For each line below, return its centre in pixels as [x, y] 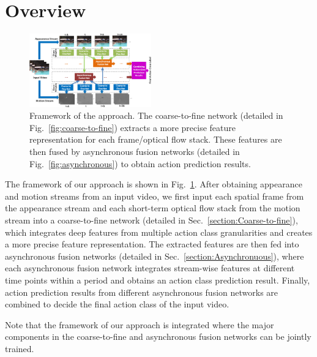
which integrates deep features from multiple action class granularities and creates [159, 232]
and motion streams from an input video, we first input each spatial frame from [155, 196]
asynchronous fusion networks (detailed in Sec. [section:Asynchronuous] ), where [155, 256]
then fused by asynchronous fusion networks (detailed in [135, 151]
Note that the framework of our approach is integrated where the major [140, 324]
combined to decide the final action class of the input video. [117, 304]
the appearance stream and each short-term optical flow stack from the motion [153, 208]
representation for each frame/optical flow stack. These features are [156, 139]
